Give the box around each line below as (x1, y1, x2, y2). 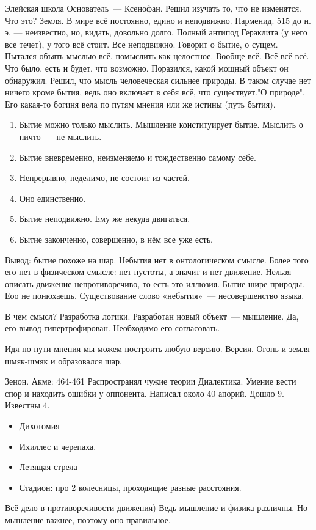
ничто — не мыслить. (19, 130, 102, 142)
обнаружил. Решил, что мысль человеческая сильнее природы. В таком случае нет (5, 73, 311, 86)
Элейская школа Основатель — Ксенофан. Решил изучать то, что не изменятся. (5, 2, 301, 14)
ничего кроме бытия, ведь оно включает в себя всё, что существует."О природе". (5, 86, 305, 98)
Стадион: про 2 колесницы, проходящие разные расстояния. (19, 480, 242, 493)
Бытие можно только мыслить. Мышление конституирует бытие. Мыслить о (19, 118, 303, 131)
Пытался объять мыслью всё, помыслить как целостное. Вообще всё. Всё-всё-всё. (5, 50, 309, 62)
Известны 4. (5, 399, 50, 411)
